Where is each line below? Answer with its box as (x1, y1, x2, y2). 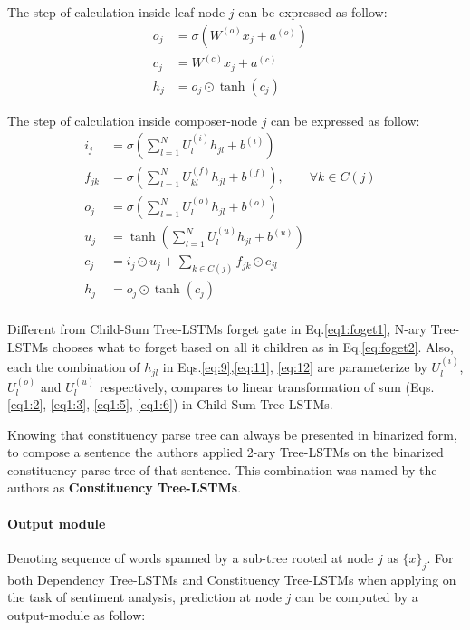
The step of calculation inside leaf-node (7, 3, 225, 21)
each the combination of (7, 358, 140, 377)
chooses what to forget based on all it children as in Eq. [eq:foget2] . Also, (52, 337, 454, 356)
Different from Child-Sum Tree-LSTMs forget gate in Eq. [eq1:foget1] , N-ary (7, 320, 427, 339)
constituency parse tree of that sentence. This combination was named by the (7, 460, 437, 479)
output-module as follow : (7, 605, 146, 624)
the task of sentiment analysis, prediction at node (7, 587, 282, 606)
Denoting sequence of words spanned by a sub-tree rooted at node (7, 548, 374, 567)
